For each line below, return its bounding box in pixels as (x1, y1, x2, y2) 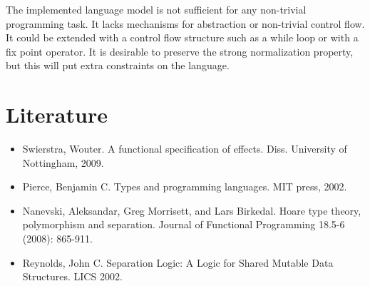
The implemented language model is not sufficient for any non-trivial (6, 2, 307, 16)
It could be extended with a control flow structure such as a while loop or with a (6, 30, 359, 45)
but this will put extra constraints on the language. (6, 58, 230, 73)
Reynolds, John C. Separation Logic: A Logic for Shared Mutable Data (22, 255, 334, 270)
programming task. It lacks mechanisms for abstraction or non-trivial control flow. (6, 16, 365, 31)
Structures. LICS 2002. (22, 269, 123, 284)
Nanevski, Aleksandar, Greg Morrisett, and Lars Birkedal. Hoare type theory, (22, 203, 361, 218)
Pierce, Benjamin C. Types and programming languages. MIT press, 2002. (22, 179, 347, 194)
